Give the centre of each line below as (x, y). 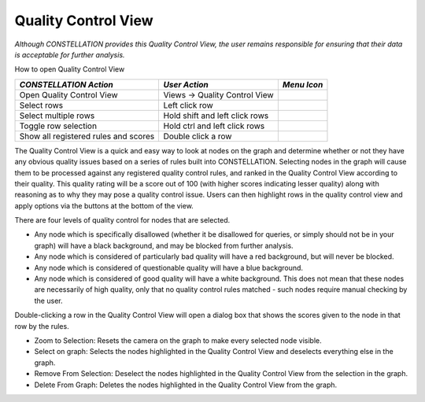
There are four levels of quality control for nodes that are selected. (122, 220)
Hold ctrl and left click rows (214, 126)
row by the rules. (42, 326)
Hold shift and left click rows (216, 116)
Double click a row (198, 136)
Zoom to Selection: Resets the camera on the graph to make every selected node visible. (178, 340)
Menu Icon (303, 84)
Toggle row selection (58, 126)
